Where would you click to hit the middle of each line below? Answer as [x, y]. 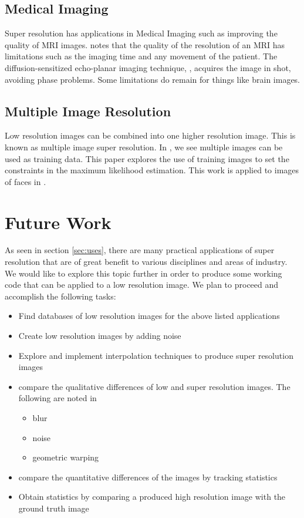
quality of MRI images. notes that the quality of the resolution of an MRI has [145, 44]
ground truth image [54, 508]
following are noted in [58, 398]
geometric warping [66, 457]
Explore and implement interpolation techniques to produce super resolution [156, 355]
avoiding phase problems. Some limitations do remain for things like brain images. [153, 79]
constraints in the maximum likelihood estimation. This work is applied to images [152, 170]
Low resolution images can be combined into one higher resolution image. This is [150, 135]
